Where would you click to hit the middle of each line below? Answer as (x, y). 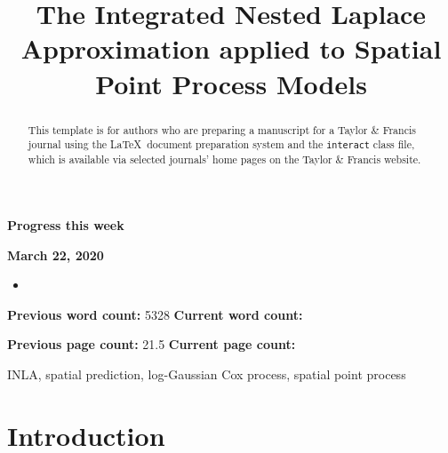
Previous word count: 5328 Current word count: (155, 314)
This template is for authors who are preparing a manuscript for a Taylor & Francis (222, 129)
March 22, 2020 (56, 254)
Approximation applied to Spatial (231, 48)
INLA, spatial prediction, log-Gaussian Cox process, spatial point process (207, 374)
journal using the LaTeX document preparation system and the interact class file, (221, 144)
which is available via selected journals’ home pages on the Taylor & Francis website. (224, 159)
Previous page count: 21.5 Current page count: (152, 344)
